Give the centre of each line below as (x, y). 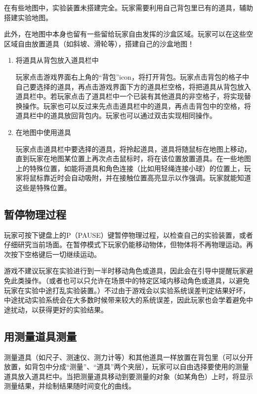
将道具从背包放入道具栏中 (57, 60)
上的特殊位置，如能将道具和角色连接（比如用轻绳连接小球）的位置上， (130, 168)
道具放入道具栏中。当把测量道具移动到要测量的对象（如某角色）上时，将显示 (128, 376)
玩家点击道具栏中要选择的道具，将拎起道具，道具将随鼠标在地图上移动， (133, 149)
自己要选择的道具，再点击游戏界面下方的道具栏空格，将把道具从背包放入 (133, 86)
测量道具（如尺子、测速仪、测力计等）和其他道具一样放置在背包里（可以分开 (128, 357)
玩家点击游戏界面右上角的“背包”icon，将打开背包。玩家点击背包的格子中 (132, 76)
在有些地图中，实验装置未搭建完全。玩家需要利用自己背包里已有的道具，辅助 (128, 7)
